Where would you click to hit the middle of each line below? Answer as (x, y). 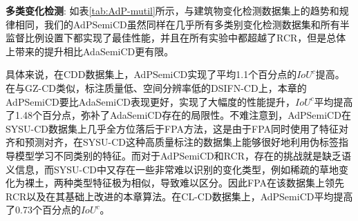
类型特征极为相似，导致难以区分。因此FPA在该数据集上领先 (209, 183)
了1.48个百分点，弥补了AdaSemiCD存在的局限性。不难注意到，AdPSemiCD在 (178, 115)
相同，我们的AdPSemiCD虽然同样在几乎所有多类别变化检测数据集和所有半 (182, 24)
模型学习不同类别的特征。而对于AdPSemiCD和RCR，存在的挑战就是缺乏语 (183, 155)
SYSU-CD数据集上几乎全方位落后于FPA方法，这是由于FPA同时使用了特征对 (177, 128)
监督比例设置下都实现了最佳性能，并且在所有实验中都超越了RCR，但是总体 (176, 38)
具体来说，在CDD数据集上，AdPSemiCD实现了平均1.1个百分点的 (151, 74)
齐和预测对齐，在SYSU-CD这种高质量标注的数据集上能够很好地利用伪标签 (172, 142)
